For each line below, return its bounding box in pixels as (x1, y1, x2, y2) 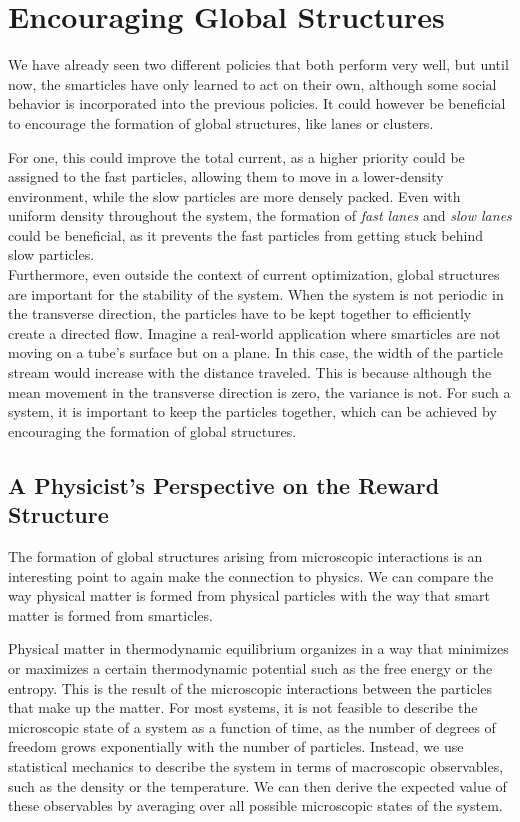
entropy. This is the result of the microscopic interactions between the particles (8, 677, 493, 698)
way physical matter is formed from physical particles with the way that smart (8, 585, 490, 606)
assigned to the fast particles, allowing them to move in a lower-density (8, 166, 444, 187)
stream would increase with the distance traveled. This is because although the (8, 362, 492, 383)
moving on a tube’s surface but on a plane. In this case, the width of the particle (8, 342, 504, 363)
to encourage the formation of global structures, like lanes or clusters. (8, 112, 434, 133)
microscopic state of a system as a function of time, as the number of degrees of (8, 716, 496, 737)
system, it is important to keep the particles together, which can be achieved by (8, 401, 497, 422)
